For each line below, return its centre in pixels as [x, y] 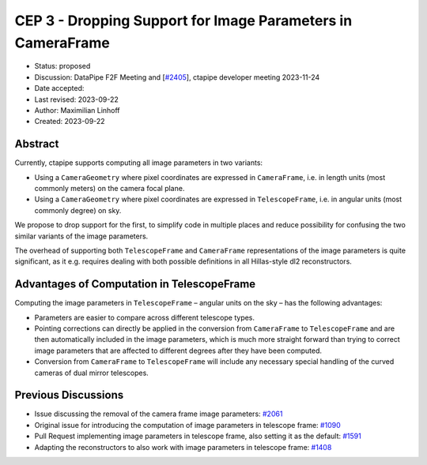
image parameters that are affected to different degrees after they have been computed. [178, 351]
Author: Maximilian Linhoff [77, 110]
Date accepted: [59, 88]
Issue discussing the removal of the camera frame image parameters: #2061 [159, 414]
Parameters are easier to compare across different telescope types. [145, 317]
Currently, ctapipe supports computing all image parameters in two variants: [139, 163]
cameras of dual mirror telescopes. [92, 373]
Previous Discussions [69, 395]
